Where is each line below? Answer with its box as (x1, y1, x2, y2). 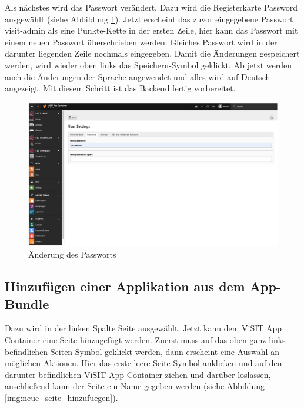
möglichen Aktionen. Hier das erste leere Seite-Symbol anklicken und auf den (5, 357, 282, 369)
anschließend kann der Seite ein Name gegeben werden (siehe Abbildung (5, 380, 265, 392)
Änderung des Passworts (28, 248, 116, 261)
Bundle (5, 294, 49, 312)
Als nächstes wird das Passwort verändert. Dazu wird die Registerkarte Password (5, 1, 298, 13)
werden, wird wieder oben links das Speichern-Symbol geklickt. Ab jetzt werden (5, 58, 292, 71)
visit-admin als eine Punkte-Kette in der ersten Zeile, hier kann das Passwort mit (5, 24, 298, 37)
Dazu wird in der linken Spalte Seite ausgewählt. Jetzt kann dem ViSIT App (5, 322, 282, 334)
